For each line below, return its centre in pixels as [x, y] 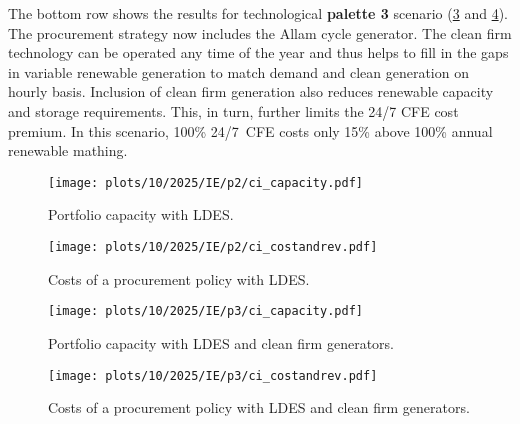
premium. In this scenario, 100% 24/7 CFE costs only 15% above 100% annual [250, 130]
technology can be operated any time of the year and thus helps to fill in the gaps [258, 52]
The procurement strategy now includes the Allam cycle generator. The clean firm [260, 32]
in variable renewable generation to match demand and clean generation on [238, 71]
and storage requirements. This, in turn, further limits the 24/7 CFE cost [233, 110]
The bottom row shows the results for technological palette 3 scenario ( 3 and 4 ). [258, 13]
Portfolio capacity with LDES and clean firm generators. [221, 342]
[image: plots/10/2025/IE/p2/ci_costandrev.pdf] [213, 247]
